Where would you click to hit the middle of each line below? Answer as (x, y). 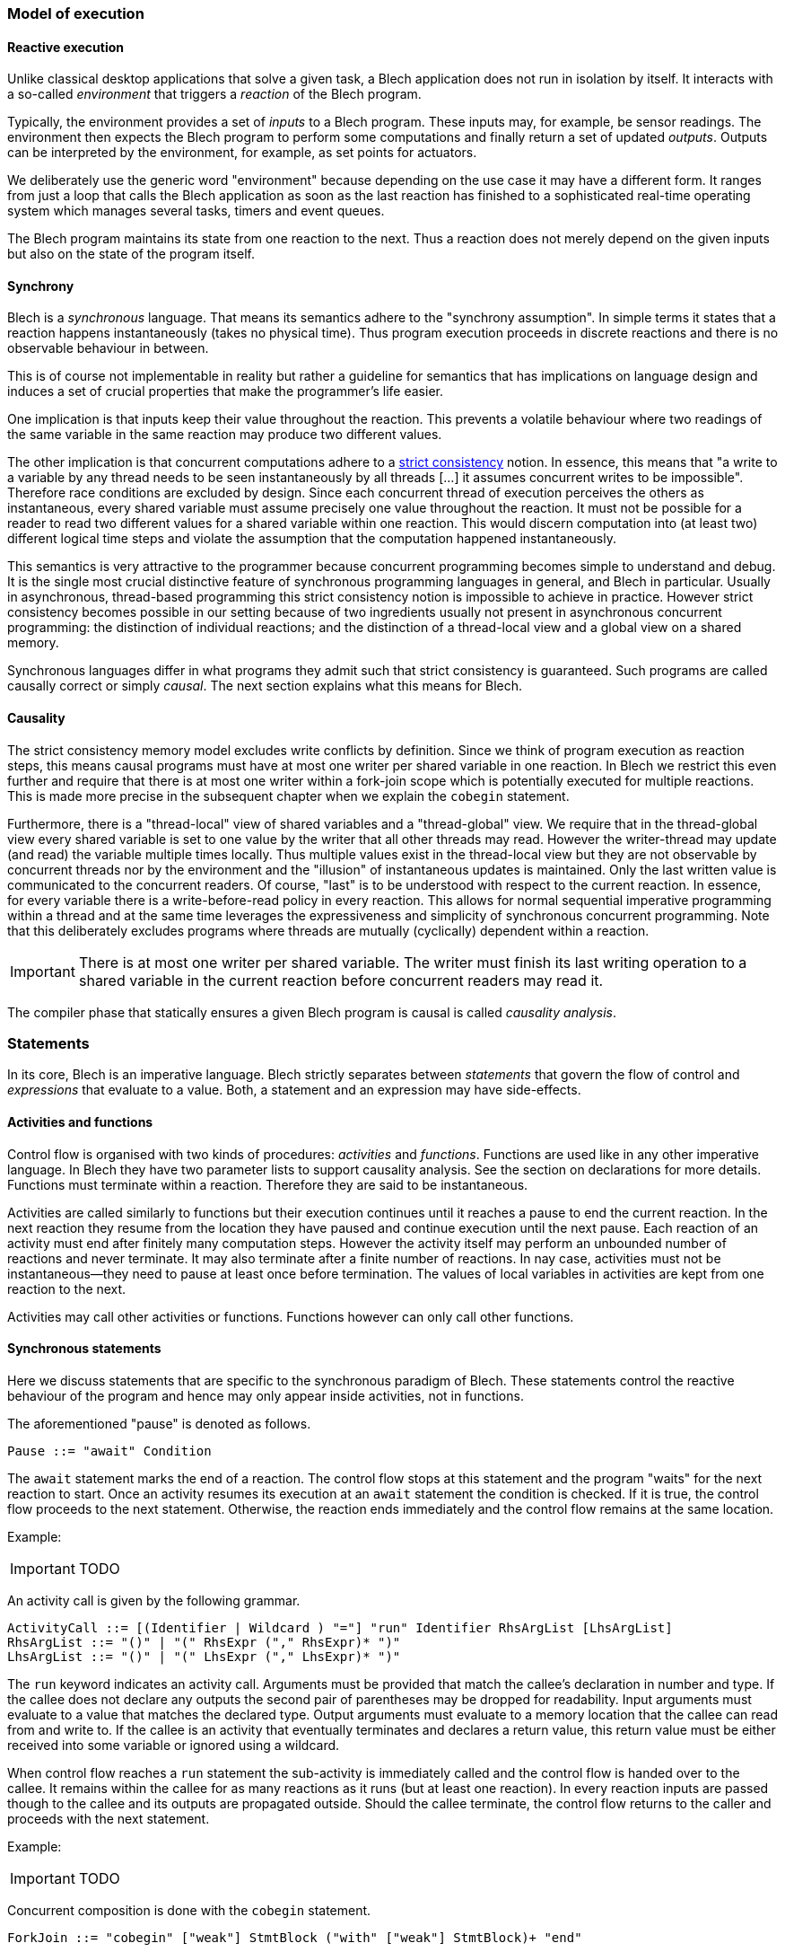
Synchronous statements (84, 1349)
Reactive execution (65, 47)
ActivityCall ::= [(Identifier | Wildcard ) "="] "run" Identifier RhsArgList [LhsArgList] (340, 1627)
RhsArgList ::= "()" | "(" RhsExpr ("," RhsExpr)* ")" (204, 1642)
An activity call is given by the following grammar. (154, 1600)
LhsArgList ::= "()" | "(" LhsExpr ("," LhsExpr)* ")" (204, 1656)
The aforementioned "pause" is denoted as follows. (159, 1423)
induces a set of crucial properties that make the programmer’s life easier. (225, 391)
